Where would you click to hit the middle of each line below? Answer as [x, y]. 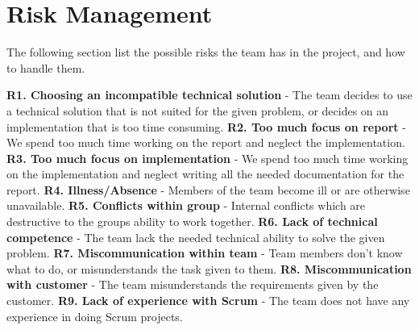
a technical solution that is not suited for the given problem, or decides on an [198, 110]
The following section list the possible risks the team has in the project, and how [206, 52]
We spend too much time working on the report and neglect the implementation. [206, 142]
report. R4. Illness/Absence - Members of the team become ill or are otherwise [208, 189]
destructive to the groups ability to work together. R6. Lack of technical [192, 221]
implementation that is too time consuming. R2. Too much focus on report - [206, 126]
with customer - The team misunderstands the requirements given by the [193, 284]
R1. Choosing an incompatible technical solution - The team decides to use [209, 95]
